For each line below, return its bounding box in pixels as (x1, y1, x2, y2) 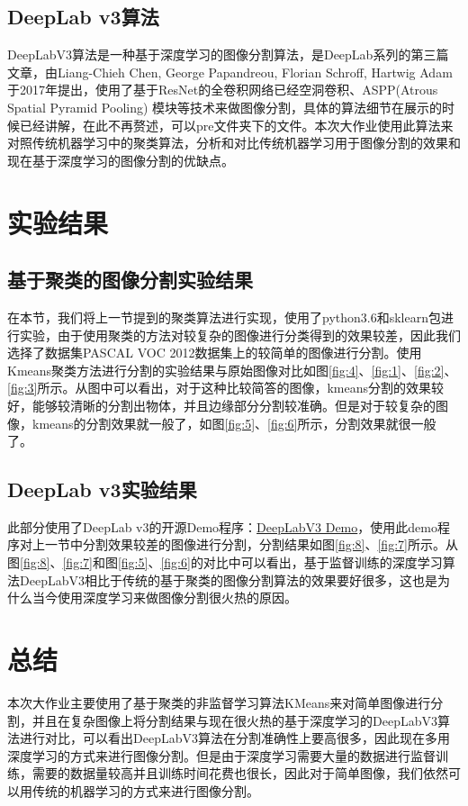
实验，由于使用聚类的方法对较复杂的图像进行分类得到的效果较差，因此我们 (19, 325, 461, 344)
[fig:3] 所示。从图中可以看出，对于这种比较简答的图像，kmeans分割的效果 (7, 378, 432, 397)
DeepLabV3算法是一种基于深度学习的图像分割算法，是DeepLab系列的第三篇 (7, 45, 449, 64)
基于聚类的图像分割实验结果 (7, 266, 253, 294)
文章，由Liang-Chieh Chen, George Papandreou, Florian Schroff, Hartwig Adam (7, 62, 453, 81)
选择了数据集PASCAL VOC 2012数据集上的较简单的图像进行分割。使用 (7, 343, 422, 362)
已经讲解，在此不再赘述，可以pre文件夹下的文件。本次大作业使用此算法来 (19, 115, 454, 134)
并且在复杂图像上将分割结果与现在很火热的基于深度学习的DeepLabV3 (31, 711, 437, 729)
